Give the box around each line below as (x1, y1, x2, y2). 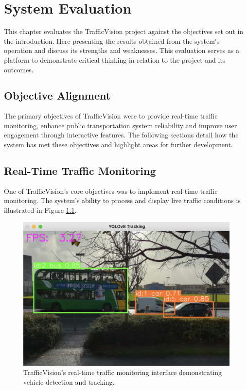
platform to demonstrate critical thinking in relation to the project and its (4, 54, 226, 65)
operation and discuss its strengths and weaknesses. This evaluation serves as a (4, 45, 240, 55)
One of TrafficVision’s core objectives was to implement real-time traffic (4, 186, 218, 196)
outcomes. (4, 64, 34, 74)
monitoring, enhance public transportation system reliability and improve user (4, 120, 237, 130)
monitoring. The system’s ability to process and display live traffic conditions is (4, 195, 241, 205)
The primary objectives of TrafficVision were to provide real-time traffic (4, 111, 218, 121)
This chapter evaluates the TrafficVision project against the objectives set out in (4, 26, 244, 36)
